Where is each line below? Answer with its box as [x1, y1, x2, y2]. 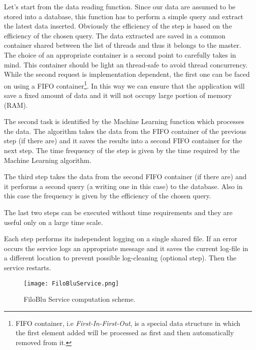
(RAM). [4, 99, 28, 110]
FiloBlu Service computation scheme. [24, 294, 135, 304]
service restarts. [4, 262, 51, 272]
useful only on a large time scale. [4, 217, 103, 227]
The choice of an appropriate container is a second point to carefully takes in [4, 49, 236, 60]
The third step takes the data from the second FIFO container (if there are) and [4, 171, 247, 182]
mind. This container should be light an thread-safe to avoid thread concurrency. [4, 59, 248, 69]
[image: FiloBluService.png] [24, 280, 119, 287]
